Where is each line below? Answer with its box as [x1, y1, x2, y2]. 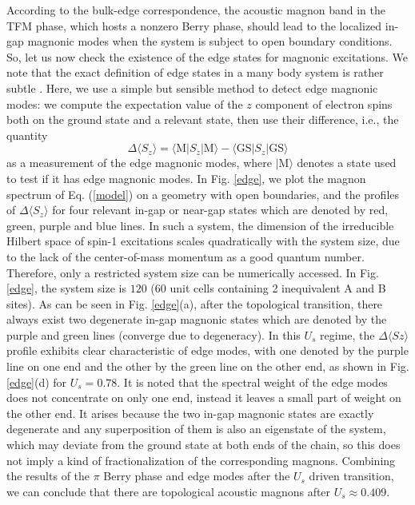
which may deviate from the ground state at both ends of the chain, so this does [6, 436, 401, 453]
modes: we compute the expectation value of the [6, 95, 243, 112]
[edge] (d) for [6, 373, 67, 390]
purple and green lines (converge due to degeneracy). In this [6, 326, 301, 343]
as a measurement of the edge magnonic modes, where [6, 154, 272, 171]
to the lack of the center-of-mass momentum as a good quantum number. [6, 248, 365, 264]
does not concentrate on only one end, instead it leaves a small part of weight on [6, 389, 401, 406]
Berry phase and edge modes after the [103, 467, 290, 484]
